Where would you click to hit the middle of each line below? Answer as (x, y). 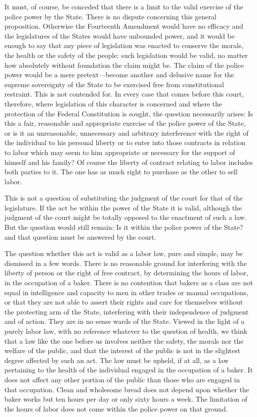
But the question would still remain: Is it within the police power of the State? (124, 227)
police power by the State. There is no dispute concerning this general (110, 16)
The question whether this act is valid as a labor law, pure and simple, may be (124, 253)
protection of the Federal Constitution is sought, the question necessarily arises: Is (129, 113)
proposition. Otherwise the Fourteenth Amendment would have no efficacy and (124, 26)
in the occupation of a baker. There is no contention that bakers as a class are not (129, 283)
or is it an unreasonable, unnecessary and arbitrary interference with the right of (127, 132)
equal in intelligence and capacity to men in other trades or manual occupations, (127, 292)
